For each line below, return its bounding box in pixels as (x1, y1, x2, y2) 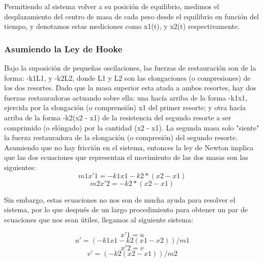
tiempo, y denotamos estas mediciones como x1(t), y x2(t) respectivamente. (4, 21, 240, 31)
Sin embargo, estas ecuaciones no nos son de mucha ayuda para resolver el (4, 194, 236, 205)
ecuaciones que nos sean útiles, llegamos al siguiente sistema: (4, 214, 193, 224)
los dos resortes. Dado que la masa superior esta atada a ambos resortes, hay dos (4, 82, 256, 93)
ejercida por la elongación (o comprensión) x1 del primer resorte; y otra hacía (4, 102, 246, 113)
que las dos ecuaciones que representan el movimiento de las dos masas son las (4, 152, 248, 162)
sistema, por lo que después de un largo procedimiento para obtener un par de (4, 204, 248, 215)
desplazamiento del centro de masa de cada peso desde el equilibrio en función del (4, 11, 259, 21)
